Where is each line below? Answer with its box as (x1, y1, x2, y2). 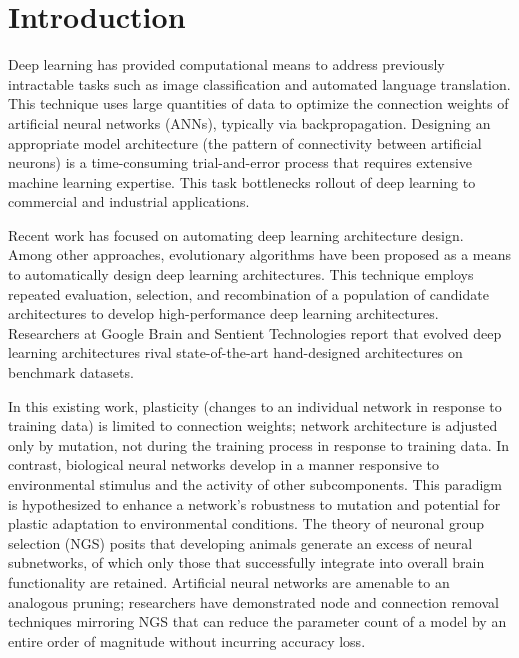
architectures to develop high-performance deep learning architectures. (8, 303, 439, 324)
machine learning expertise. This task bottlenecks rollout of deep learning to (8, 171, 476, 192)
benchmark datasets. (8, 362, 134, 383)
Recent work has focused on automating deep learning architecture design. (8, 224, 464, 245)
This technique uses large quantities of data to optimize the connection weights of (8, 93, 509, 114)
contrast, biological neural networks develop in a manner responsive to (8, 454, 440, 475)
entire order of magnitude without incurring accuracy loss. (8, 630, 366, 651)
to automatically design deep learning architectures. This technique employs (8, 264, 474, 285)
